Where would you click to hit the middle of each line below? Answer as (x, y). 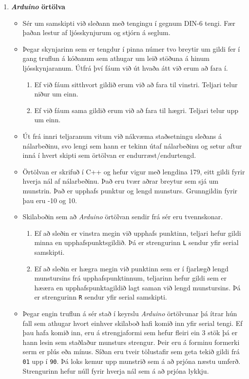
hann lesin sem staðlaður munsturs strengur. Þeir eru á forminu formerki (131, 342)
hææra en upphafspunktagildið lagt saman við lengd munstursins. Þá (137, 287)
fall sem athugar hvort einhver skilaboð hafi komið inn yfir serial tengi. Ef (133, 323)
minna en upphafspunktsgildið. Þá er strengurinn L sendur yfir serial (136, 242)
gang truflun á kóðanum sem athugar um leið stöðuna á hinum (116, 58)
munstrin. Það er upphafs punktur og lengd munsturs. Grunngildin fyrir (130, 190)
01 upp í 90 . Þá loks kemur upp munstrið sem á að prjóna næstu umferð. (132, 361)
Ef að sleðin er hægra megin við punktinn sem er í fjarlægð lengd (131, 268)
